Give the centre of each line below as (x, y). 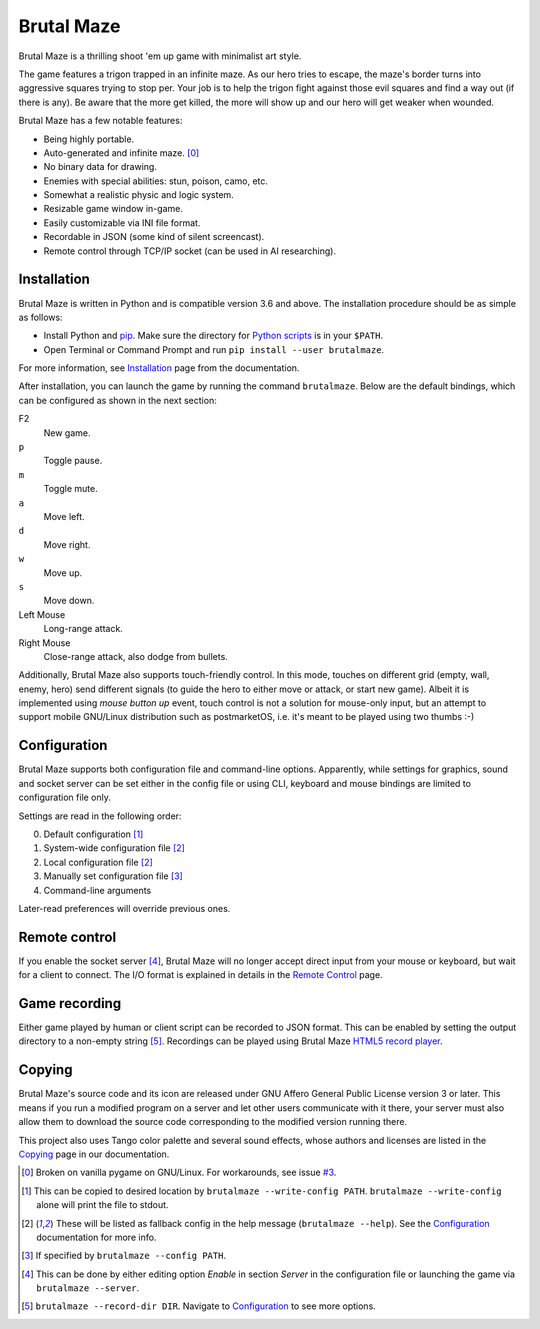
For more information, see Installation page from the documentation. (159, 368)
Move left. (64, 516)
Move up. (63, 572)
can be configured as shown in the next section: (117, 400)
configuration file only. (65, 797)
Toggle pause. (73, 461)
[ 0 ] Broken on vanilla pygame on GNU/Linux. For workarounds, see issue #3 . (179, 1172)
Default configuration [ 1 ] (93, 834)
